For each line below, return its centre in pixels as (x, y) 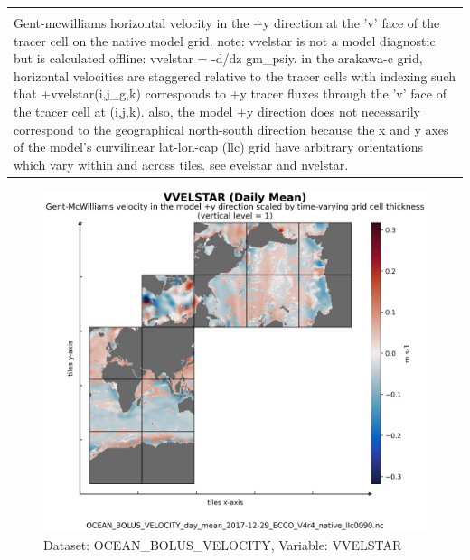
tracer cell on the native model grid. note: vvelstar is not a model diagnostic (225, 40)
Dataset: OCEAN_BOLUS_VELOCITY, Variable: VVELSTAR (223, 544)
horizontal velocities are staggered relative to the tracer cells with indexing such (235, 75)
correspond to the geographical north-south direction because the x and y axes (231, 129)
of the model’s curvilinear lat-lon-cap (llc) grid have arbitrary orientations (219, 147)
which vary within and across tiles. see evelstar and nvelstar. (181, 164)
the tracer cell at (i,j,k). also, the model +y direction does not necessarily (217, 111)
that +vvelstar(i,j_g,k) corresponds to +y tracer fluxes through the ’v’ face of (230, 93)
